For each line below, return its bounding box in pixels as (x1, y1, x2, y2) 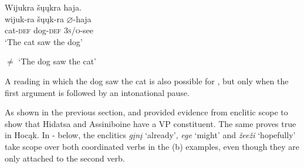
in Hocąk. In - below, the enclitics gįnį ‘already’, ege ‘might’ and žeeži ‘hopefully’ (5, 129, 296, 141)
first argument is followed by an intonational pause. (5, 86, 190, 98)
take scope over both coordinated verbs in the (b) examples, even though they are (5, 140, 300, 152)
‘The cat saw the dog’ (5, 35, 83, 47)
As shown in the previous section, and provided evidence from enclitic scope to (5, 106, 288, 118)
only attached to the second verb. (5, 152, 125, 164)
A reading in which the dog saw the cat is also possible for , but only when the (5, 74, 289, 87)
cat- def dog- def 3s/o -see (5, 24, 94, 36)
